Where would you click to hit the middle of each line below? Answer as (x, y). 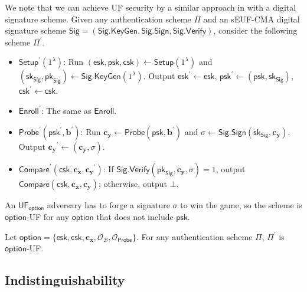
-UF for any (48, 217)
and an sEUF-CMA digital (252, 19)
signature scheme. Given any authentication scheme (98, 19)
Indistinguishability (65, 280)
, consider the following (255, 30)
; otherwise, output (133, 183)
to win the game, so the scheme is (241, 204)
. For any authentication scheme (195, 236)
